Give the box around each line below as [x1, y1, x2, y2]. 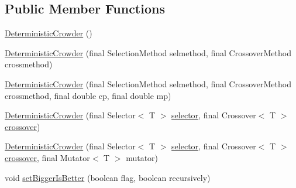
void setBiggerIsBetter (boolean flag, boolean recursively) [5, 171, 211, 183]
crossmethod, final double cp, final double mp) [5, 89, 171, 101]
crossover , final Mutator [5, 151, 90, 163]
